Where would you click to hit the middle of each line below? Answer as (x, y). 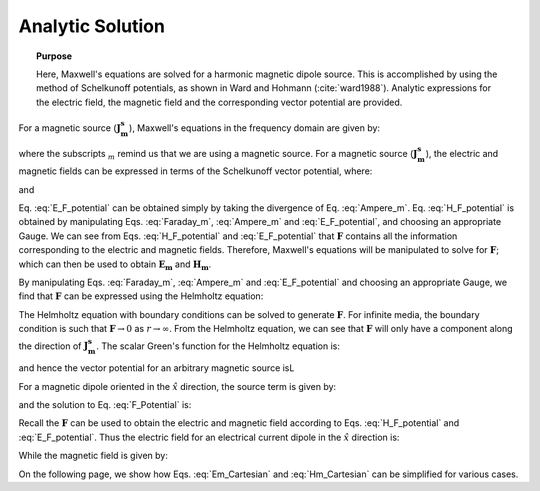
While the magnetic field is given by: (93, 456)
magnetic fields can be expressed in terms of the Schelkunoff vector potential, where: (195, 171)
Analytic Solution (91, 26)
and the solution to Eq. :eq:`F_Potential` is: (105, 404)
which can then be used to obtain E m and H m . (115, 265)
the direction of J (53, 346)
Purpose (54, 56)
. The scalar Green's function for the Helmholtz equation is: (218, 346)
